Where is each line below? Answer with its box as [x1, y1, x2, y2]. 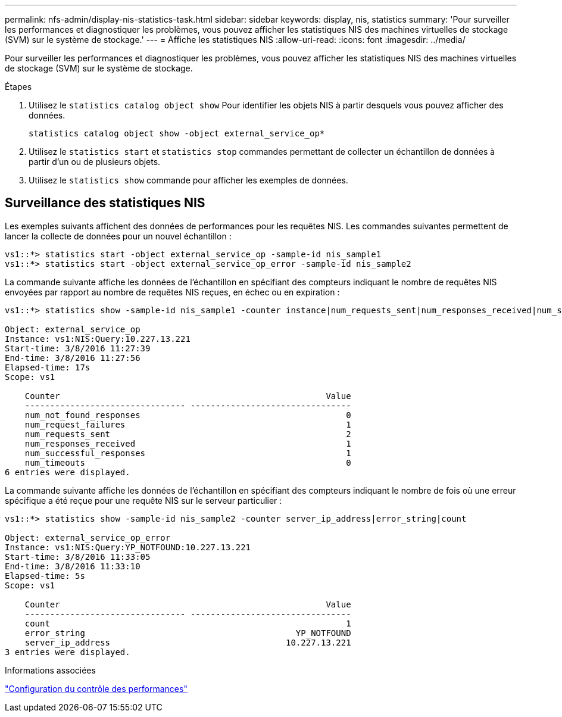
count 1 [24, 618, 351, 628]
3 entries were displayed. [5, 647, 130, 657]
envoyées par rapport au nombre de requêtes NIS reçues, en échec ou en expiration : [5, 286, 340, 297]
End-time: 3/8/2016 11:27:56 [5, 353, 140, 363]
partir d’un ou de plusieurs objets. [29, 157, 161, 167]
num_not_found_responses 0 [24, 410, 351, 420]
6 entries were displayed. [5, 467, 130, 477]
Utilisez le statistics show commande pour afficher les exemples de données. [29, 175, 348, 185]
